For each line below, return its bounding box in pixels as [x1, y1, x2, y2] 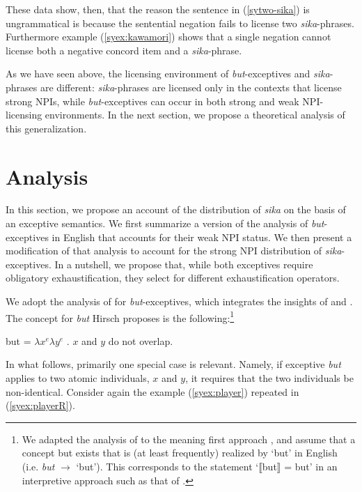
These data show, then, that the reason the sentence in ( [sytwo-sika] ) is [6, 2, 310, 16]
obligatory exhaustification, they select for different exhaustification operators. [6, 270, 340, 285]
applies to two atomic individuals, [6, 371, 150, 385]
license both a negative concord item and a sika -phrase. [6, 43, 242, 57]
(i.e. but [22, 459, 55, 474]
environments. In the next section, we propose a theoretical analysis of [45, 107, 345, 122]
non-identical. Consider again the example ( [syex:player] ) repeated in [6, 384, 299, 399]
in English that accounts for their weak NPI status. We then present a [52, 229, 352, 244]
